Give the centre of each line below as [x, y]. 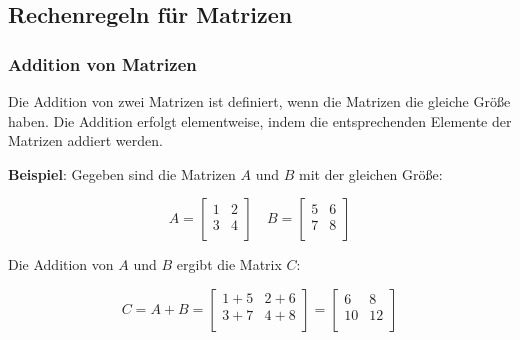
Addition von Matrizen [102, 63]
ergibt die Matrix [229, 264]
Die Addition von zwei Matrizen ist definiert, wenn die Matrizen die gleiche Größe [259, 101]
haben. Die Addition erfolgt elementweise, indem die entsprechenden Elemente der [260, 120]
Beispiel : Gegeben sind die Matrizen [122, 173]
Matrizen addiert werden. [85, 140]
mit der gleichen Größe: [370, 173]
